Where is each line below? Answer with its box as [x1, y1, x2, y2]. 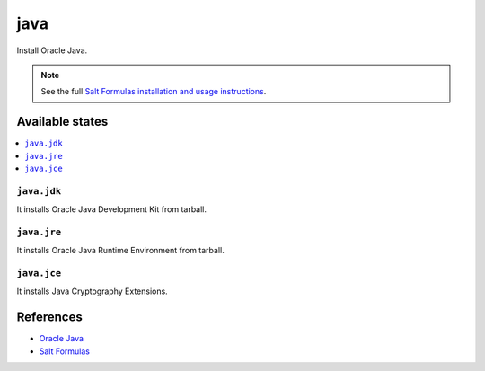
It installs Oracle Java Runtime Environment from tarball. [16, 245, 225, 256]
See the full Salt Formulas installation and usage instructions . [40, 86, 267, 97]
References [16, 310, 83, 325]
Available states [16, 114, 109, 129]
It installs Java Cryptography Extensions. [16, 286, 168, 296]
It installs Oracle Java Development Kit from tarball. [16, 204, 207, 215]
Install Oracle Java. [16, 45, 88, 56]
